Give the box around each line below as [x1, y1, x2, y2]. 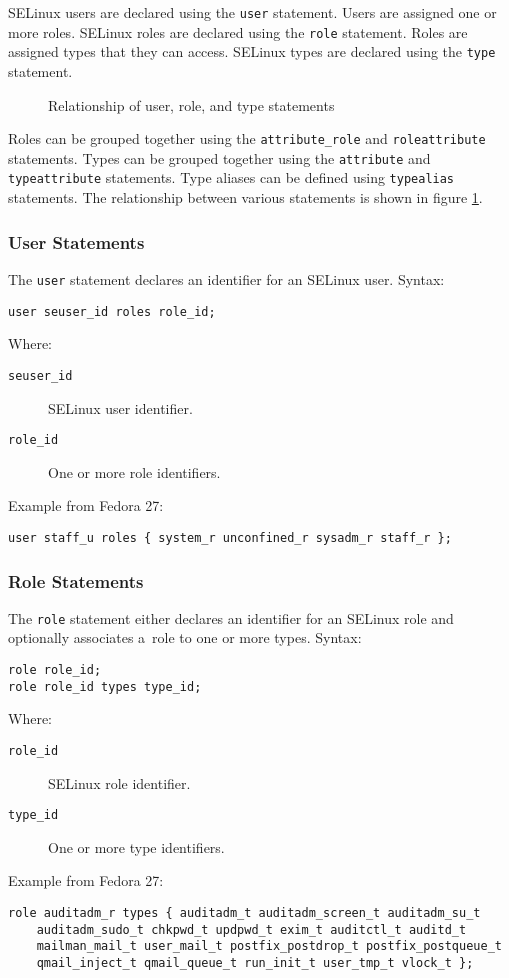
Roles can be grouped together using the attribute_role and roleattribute [8, 128, 486, 149]
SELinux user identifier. [48, 397, 193, 418]
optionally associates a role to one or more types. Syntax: [8, 627, 362, 648]
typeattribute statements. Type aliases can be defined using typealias [8, 167, 455, 188]
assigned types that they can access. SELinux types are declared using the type [8, 41, 496, 62]
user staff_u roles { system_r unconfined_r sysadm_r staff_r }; [8, 530, 452, 545]
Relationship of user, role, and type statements [48, 94, 335, 115]
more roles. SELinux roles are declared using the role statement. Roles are [8, 21, 468, 42]
